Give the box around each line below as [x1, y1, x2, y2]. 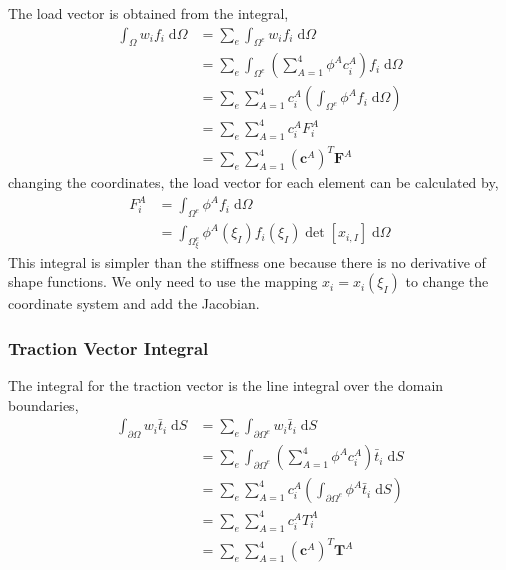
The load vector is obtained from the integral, [8, 3, 289, 23]
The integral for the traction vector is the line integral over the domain [8, 374, 444, 395]
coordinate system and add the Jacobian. [8, 293, 260, 314]
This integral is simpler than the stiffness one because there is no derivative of [8, 251, 486, 272]
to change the [405, 271, 489, 292]
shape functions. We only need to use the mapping [8, 271, 318, 292]
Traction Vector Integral [8, 335, 209, 360]
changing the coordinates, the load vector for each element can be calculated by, [8, 172, 499, 193]
